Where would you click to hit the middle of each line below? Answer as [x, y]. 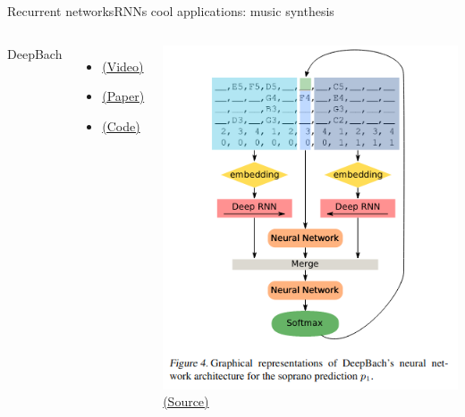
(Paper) [123, 96]
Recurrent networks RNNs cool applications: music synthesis [171, 11]
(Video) [123, 66]
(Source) [186, 401]
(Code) [121, 125]
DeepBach [35, 53]
